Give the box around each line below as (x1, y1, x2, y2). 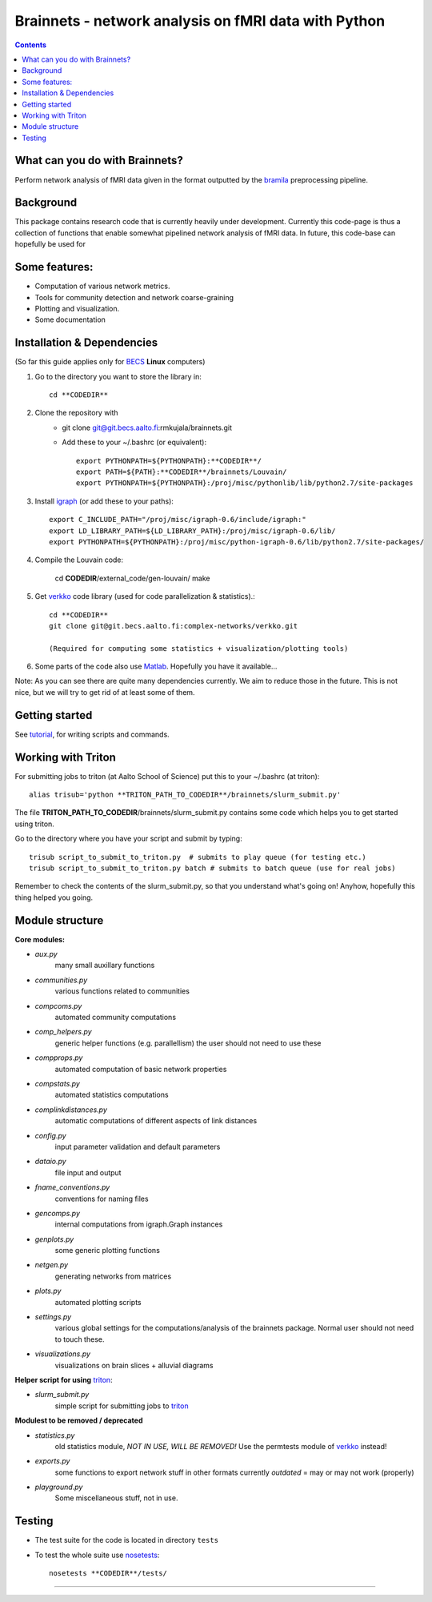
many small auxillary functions (54, 961, 155, 970)
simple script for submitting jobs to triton (54, 1401, 189, 1411)
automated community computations (54, 1013, 176, 1022)
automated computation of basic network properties (54, 1064, 227, 1074)
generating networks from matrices (54, 1271, 172, 1281)
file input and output (54, 1167, 122, 1177)
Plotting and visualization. (34, 303, 120, 313)
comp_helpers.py (34, 1027, 92, 1037)
